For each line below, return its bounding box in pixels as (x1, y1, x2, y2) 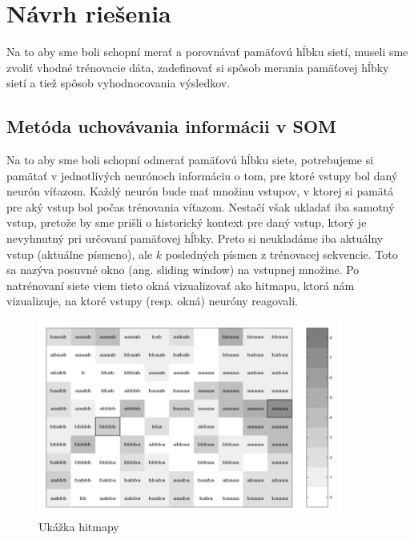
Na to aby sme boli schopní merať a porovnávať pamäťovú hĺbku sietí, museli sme (6, 43, 408, 60)
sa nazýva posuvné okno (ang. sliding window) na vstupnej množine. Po (6, 261, 360, 278)
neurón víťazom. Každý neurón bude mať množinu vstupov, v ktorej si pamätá (6, 183, 394, 199)
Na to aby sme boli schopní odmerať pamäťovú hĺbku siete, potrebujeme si (6, 151, 374, 168)
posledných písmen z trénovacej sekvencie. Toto (165, 245, 398, 262)
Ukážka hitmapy (38, 518, 119, 534)
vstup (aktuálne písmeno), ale (6, 245, 153, 262)
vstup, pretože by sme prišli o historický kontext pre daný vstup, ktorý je (6, 214, 367, 231)
